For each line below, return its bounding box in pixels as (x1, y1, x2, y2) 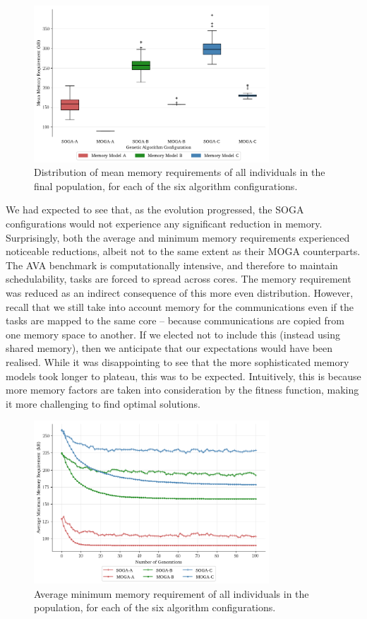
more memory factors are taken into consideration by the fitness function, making (6, 382, 359, 397)
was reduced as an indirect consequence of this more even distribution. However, (6, 285, 354, 300)
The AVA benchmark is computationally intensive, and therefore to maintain (6, 257, 338, 272)
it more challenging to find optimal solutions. (6, 396, 200, 411)
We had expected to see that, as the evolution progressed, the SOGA (6, 202, 304, 217)
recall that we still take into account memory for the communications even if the (6, 299, 354, 314)
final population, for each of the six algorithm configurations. (34, 178, 298, 193)
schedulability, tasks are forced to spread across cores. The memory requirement (6, 271, 351, 286)
